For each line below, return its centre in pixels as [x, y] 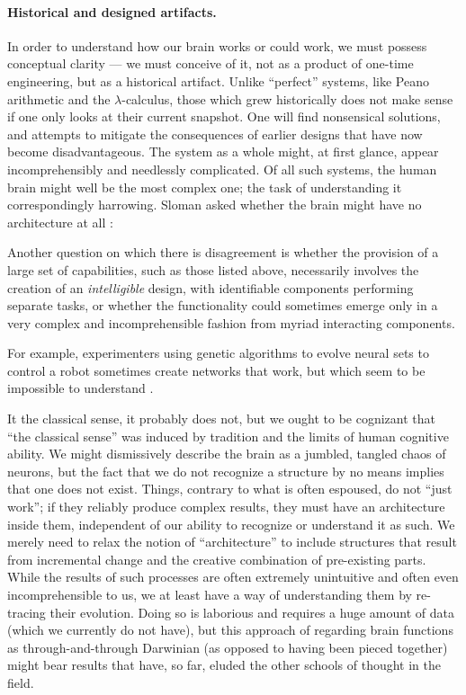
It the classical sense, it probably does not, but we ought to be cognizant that [222, 419]
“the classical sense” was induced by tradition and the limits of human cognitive [228, 436]
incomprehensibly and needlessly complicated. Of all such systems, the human [222, 169]
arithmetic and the [59, 98]
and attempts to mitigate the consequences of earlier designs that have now [215, 134]
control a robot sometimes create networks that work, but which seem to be [216, 370]
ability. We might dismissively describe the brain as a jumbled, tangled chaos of [227, 454]
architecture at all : [60, 222]
